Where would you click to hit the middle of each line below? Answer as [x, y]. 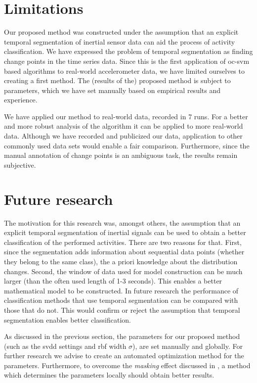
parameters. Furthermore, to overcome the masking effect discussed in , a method [127, 365]
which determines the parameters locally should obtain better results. [109, 375]
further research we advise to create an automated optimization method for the [124, 356]
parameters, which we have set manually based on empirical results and [112, 90]
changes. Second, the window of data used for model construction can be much [123, 271]
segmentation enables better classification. [67, 319]
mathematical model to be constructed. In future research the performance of [121, 290]
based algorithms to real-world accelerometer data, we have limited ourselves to [124, 71]
